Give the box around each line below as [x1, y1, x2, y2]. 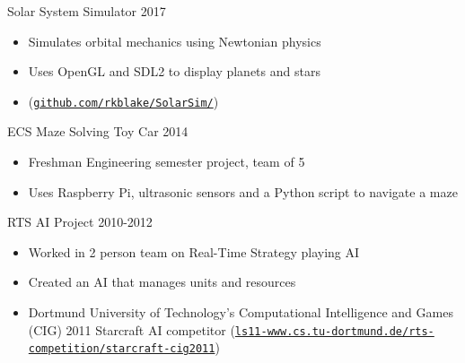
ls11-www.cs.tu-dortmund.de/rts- [234, 324, 434, 338]
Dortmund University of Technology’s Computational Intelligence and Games [28, 303, 453, 321]
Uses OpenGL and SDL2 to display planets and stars [28, 62, 320, 81]
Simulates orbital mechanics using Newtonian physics [28, 31, 321, 50]
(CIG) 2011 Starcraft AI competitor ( [28, 320, 235, 339]
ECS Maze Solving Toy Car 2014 [7, 122, 189, 141]
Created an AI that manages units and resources [28, 272, 296, 291]
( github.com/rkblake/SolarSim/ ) [28, 91, 219, 110]
